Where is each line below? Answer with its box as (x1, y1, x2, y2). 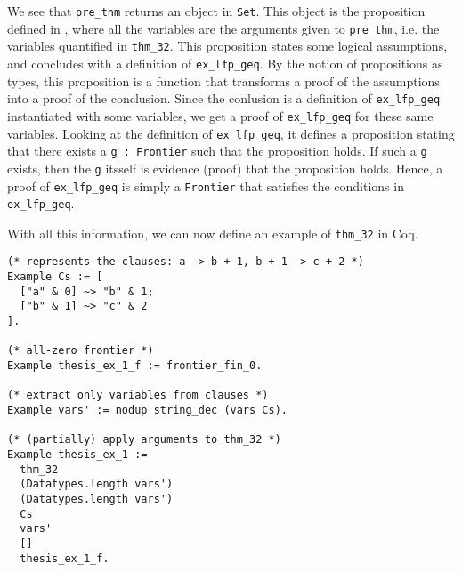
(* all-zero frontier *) (7, 344, 154, 358)
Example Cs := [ (7, 270, 103, 284)
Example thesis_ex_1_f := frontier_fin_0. (7, 359, 263, 373)
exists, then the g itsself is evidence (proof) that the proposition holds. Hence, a (7, 158, 443, 177)
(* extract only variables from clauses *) (7, 389, 269, 402)
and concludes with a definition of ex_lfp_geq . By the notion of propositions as (7, 53, 443, 72)
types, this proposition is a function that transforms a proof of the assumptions (7, 71, 440, 90)
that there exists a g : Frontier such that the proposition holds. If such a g (7, 141, 427, 160)
